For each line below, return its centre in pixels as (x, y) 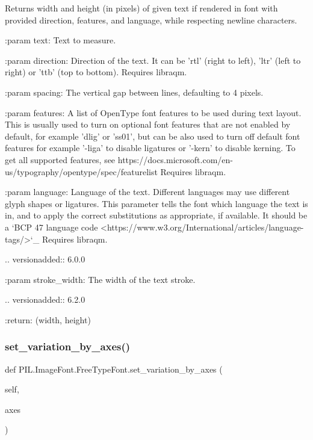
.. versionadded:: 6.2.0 (45, 299)
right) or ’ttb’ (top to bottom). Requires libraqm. (96, 72)
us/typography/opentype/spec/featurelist (81, 171)
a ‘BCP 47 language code (51, 227)
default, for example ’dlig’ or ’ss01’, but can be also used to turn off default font (153, 136)
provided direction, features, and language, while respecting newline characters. (151, 20)
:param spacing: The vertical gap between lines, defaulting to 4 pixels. (134, 92)
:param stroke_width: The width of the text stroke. (100, 279)
